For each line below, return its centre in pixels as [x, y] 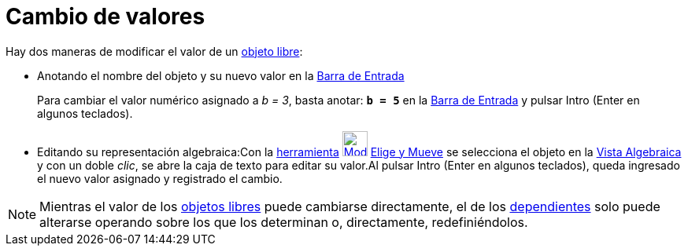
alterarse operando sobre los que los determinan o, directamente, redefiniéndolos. [284, 222]
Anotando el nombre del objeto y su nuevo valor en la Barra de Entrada [221, 75]
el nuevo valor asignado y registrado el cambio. [160, 178]
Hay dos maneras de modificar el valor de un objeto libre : [154, 51]
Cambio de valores [105, 16]
